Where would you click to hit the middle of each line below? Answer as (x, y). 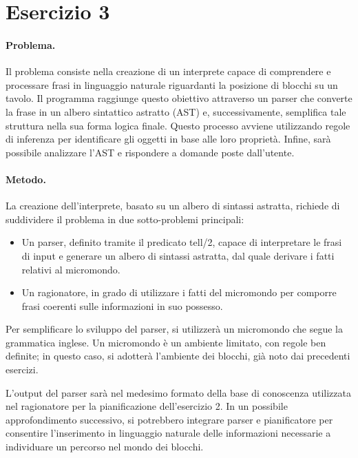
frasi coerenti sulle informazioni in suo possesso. (122, 305)
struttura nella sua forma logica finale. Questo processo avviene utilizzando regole (178, 125)
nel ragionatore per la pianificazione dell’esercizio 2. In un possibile (147, 406)
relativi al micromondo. (71, 269)
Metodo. (26, 179)
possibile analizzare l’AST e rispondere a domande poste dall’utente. (150, 152)
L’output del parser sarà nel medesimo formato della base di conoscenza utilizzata (178, 392)
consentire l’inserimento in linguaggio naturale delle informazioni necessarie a (168, 433)
